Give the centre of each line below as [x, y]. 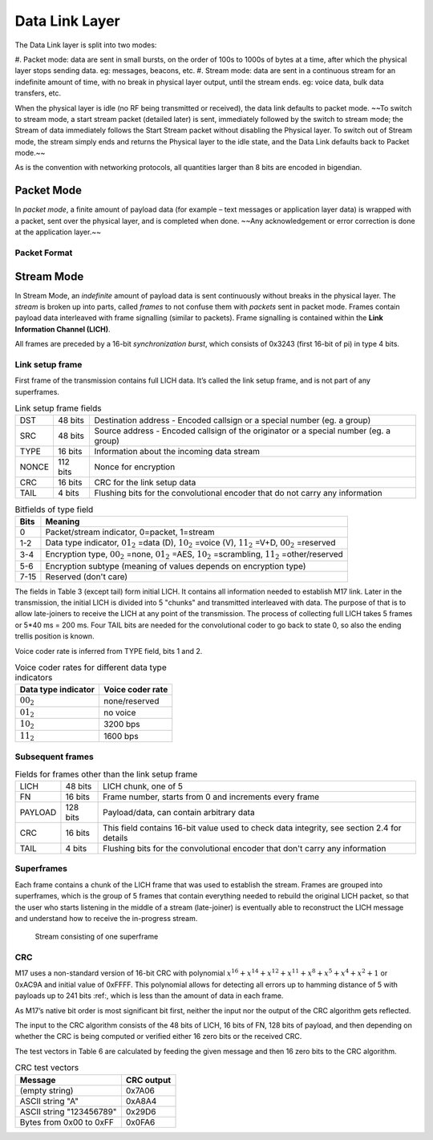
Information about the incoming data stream [177, 452]
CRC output [148, 1080]
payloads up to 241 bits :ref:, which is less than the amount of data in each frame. [149, 996]
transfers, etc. [38, 93]
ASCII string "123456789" [68, 1111]
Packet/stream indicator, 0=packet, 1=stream [130, 532]
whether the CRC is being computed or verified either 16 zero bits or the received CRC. [158, 1037]
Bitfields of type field [54, 509]
